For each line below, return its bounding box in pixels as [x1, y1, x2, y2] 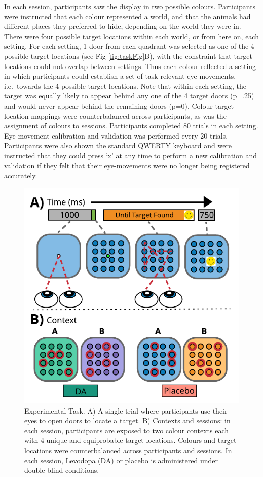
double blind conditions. [24, 465, 99, 475]
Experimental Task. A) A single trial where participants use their [24, 405, 228, 416]
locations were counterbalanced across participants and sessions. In [24, 445, 232, 456]
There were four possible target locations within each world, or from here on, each [4, 30, 259, 41]
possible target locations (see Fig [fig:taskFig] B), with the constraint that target [4, 50, 253, 61]
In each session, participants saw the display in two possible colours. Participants [4, 1, 256, 11]
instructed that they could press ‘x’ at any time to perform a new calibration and [4, 150, 257, 160]
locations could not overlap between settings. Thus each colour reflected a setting [4, 60, 256, 71]
